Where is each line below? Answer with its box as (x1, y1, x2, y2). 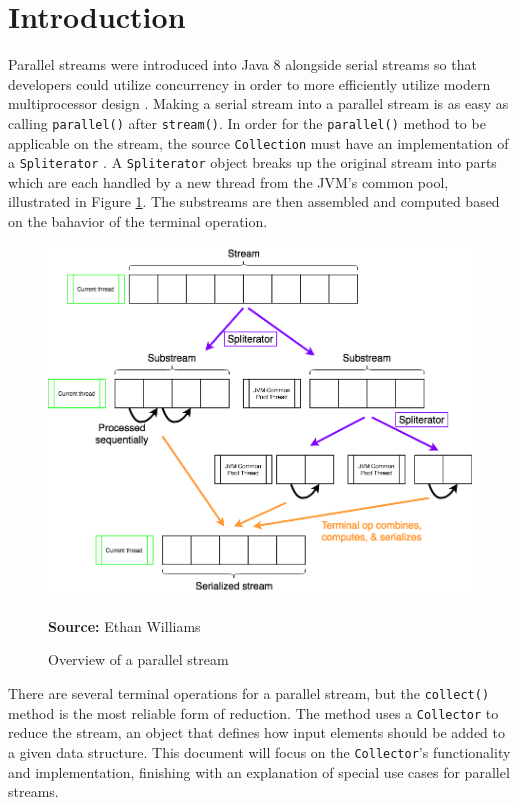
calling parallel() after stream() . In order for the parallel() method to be (8, 112, 486, 133)
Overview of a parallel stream (48, 649, 229, 670)
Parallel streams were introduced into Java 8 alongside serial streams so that (8, 54, 477, 75)
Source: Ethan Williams (48, 615, 201, 636)
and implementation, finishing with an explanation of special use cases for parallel (8, 761, 510, 782)
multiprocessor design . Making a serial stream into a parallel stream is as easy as (8, 93, 509, 114)
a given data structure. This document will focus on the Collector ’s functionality (8, 741, 511, 762)
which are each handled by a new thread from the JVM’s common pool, (8, 171, 449, 192)
